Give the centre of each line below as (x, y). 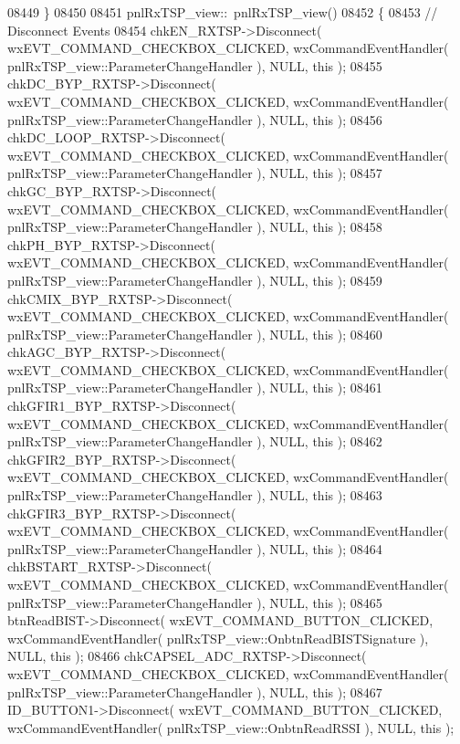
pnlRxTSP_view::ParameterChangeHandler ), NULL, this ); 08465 (195, 602)
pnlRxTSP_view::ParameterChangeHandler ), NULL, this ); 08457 (195, 173)
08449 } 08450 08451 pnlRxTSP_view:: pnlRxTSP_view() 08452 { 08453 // (223, 12)
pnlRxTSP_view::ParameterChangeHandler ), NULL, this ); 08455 (195, 65)
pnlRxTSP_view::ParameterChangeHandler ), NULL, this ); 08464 (195, 548)
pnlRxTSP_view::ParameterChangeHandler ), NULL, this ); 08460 (195, 334)
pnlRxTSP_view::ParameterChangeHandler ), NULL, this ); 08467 (195, 692)
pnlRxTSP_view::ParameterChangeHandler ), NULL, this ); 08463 (195, 495)
